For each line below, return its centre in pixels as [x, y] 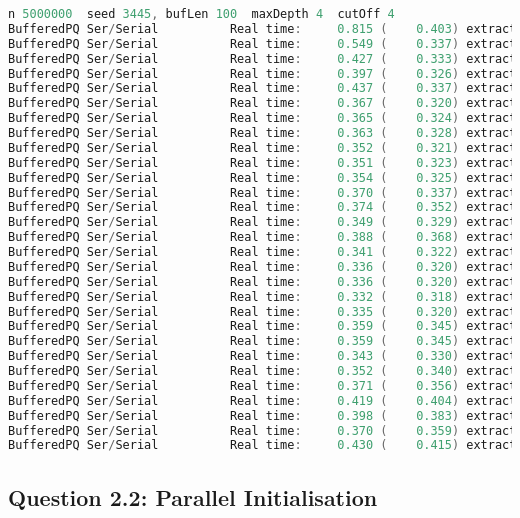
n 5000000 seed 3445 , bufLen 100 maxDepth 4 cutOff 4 [201, 14]
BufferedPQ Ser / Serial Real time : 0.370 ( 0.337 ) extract [262, 192]
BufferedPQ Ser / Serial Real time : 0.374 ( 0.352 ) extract [262, 207]
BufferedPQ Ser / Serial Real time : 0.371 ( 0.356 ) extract [262, 385]
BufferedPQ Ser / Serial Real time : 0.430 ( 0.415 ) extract [262, 445]
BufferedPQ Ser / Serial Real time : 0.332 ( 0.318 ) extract [262, 296]
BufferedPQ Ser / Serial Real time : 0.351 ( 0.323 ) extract [262, 162]
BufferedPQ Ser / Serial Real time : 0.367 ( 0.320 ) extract [262, 103]
